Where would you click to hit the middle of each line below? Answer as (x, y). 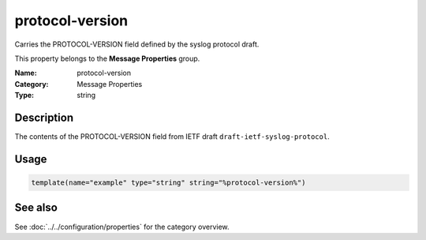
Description (44, 117)
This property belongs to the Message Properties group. (107, 58)
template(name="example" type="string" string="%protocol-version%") (168, 183)
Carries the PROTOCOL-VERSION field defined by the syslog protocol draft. (137, 44)
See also (36, 208)
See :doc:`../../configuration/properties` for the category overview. (122, 227)
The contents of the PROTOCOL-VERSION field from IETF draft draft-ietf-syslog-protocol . (172, 137)
